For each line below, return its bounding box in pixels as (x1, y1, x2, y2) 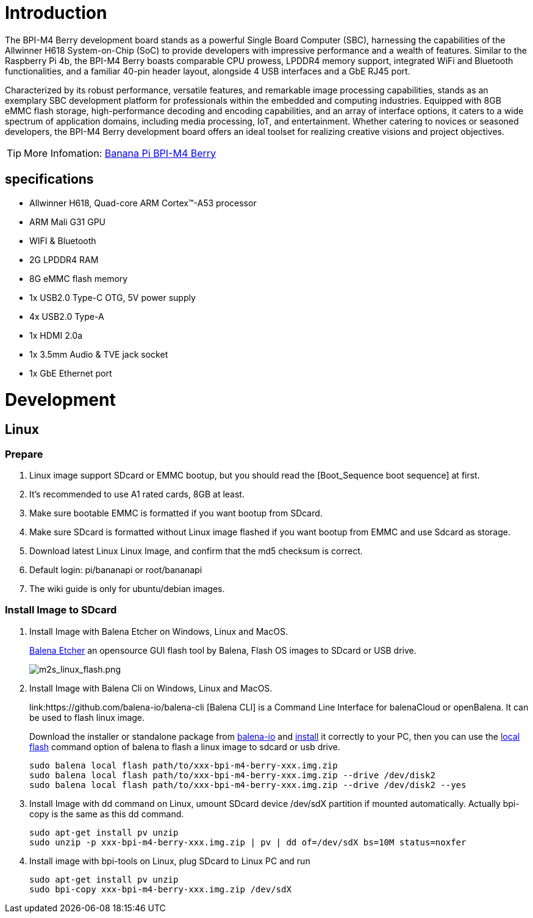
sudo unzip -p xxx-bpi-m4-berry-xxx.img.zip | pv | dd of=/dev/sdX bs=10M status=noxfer (29, 837, 467, 847)
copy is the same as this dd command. (29, 808, 184, 819)
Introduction (5, 2, 107, 23)
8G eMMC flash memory (29, 273, 128, 284)
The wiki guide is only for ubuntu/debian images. (29, 583, 225, 594)
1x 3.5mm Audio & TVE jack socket (29, 349, 168, 360)
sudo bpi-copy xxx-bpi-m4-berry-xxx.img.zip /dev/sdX (29, 884, 292, 894)
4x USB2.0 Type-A (29, 311, 104, 322)
